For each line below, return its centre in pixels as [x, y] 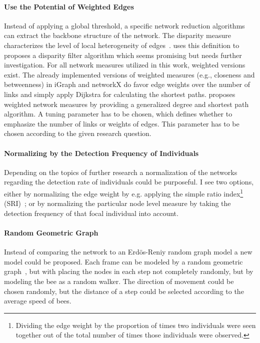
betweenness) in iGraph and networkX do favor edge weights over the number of [127, 84]
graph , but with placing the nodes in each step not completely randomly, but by [129, 271]
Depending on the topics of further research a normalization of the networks [121, 172]
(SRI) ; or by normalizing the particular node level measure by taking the [117, 203]
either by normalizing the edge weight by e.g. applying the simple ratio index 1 [124, 192]
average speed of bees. [38, 301]
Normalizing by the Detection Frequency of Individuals [101, 153]
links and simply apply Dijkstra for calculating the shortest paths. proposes [120, 94]
